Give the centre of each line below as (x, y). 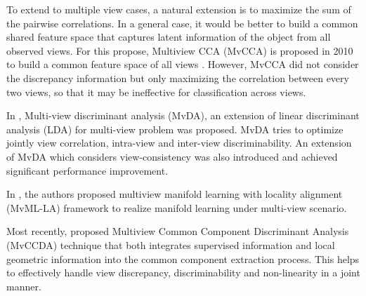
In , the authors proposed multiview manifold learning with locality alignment (175, 194)
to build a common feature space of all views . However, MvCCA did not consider (183, 64)
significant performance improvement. (87, 170)
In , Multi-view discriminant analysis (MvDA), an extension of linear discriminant (183, 115)
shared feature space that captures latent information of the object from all (169, 37)
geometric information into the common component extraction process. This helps (183, 258)
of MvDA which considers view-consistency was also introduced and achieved (172, 156)
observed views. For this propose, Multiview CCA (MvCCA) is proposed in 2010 (180, 50)
